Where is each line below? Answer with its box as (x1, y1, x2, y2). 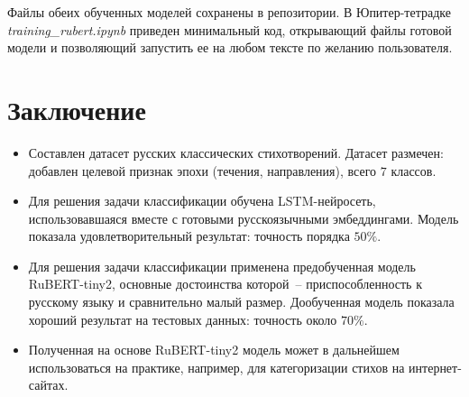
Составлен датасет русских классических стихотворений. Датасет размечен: (28, 143, 444, 162)
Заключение (7, 90, 146, 127)
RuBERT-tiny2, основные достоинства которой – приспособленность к (28, 274, 422, 293)
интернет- (409, 357, 462, 376)
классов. (391, 161, 437, 180)
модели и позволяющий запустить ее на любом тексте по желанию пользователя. (7, 38, 453, 57)
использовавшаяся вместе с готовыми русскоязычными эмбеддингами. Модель (28, 208, 459, 227)
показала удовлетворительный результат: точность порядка (28, 226, 350, 245)
